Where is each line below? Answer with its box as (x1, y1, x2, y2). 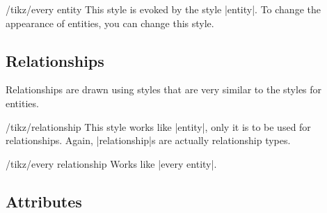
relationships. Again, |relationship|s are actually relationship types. (6, 133, 291, 148)
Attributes (6, 190, 82, 212)
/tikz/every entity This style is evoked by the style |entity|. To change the (6, 2, 321, 16)
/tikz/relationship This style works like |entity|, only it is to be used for (6, 119, 311, 134)
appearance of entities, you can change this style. (6, 15, 214, 30)
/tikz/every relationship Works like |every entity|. (6, 156, 217, 171)
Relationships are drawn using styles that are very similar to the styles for (6, 82, 322, 97)
